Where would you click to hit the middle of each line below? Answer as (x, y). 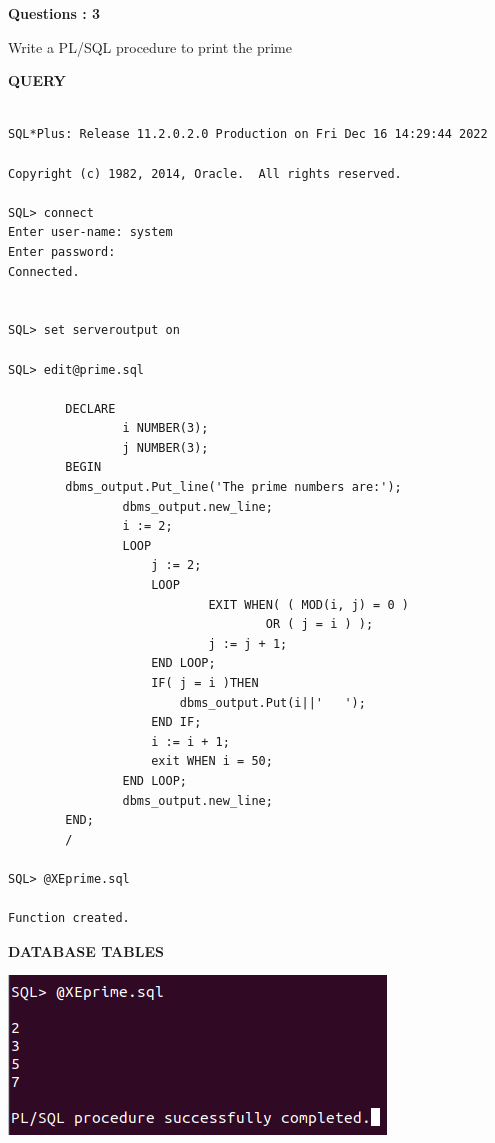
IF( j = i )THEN (205, 683)
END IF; (176, 722)
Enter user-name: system (90, 232)
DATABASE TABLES (86, 950)
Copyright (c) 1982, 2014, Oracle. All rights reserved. (205, 173)
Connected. (44, 271)
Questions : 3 (54, 13)
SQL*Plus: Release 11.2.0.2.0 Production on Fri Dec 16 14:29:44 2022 (248, 134)
